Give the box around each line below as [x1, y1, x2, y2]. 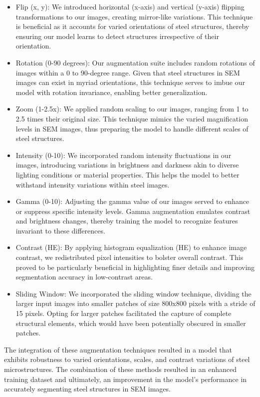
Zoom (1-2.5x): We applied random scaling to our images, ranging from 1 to [15, 103, 249, 114]
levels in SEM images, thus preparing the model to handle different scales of [15, 123, 249, 133]
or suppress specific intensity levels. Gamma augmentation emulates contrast [15, 205, 251, 216]
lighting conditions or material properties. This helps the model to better [15, 169, 240, 179]
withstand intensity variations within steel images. [15, 179, 170, 189]
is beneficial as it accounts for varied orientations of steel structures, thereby [15, 21, 250, 31]
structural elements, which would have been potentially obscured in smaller [15, 317, 246, 328]
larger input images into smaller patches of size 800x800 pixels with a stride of [15, 298, 256, 308]
